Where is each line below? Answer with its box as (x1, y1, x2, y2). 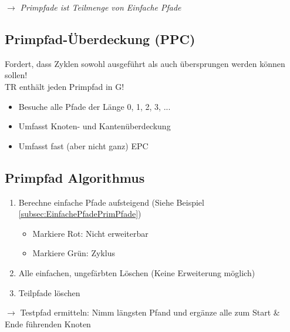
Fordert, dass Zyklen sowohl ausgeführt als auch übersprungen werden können (5, 57, 285, 69)
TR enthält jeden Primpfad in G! (5, 80, 124, 92)
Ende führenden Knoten (5, 317, 91, 330)
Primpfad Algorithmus (5, 168, 145, 186)
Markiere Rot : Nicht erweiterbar (32, 227, 149, 239)
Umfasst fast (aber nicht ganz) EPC (18, 139, 149, 152)
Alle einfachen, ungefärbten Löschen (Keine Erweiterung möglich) (18, 266, 255, 279)
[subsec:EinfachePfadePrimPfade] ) (18, 207, 141, 220)
